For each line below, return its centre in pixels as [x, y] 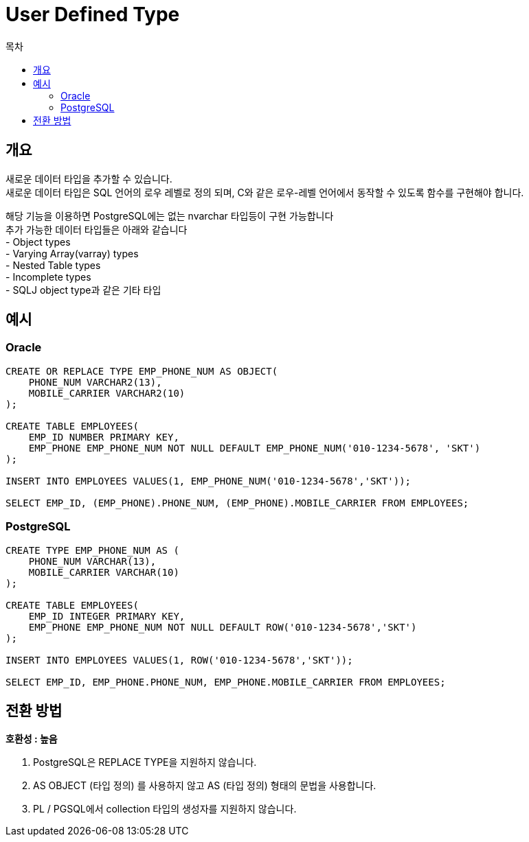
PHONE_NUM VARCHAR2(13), [95, 382]
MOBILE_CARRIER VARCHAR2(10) [107, 393]
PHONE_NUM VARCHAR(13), [92, 561]
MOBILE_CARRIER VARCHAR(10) [104, 572]
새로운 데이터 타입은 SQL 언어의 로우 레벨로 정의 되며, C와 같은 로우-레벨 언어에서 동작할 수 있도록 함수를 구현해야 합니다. [265, 192]
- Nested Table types [53, 265]
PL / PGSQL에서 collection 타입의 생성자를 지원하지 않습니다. [165, 809]
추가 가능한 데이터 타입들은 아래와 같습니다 [97, 229]
